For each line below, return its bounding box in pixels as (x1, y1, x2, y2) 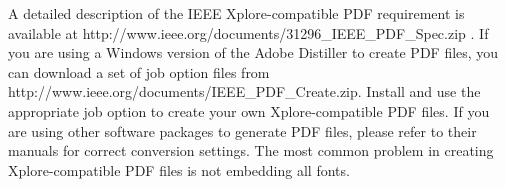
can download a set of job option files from (8, 61, 270, 82)
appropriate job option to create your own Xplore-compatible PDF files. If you (8, 100, 490, 121)
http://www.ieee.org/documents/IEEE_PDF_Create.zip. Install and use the (8, 81, 481, 102)
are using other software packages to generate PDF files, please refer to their (8, 120, 477, 141)
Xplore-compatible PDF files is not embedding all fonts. (8, 159, 350, 180)
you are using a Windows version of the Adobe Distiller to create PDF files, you (8, 42, 499, 63)
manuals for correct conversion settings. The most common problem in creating (8, 140, 494, 161)
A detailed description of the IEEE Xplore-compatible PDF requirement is (8, 3, 465, 23)
